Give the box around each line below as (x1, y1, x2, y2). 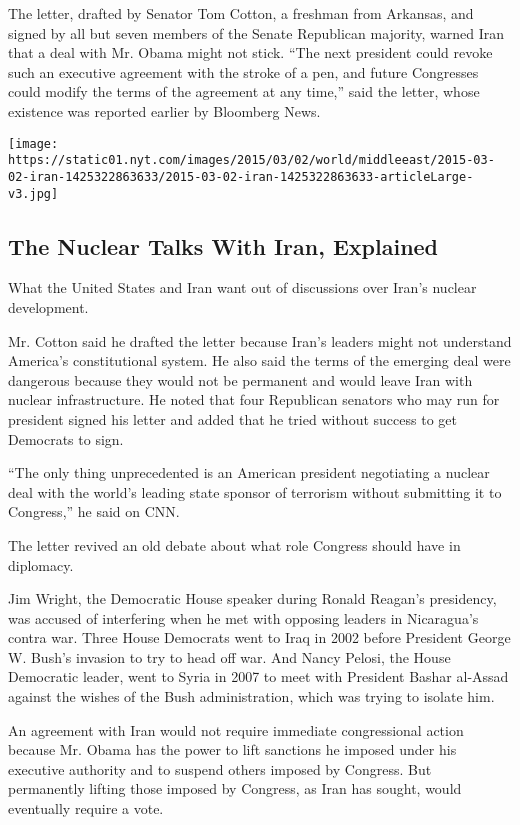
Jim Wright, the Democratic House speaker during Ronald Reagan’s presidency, (8, 588, 497, 609)
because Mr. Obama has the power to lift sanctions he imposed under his (8, 739, 457, 760)
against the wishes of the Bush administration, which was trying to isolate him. (8, 686, 495, 707)
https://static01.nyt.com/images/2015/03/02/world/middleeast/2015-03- (8, 153, 495, 168)
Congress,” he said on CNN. (8, 501, 180, 522)
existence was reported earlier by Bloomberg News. (8, 100, 321, 121)
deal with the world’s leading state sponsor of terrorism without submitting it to (8, 481, 502, 502)
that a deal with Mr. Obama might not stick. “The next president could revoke (8, 42, 493, 63)
